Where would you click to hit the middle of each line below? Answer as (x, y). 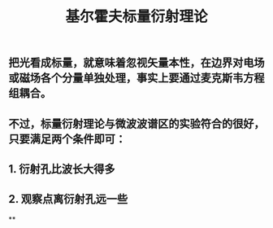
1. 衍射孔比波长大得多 (62, 169)
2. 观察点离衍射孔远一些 (68, 199)
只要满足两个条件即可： (67, 139)
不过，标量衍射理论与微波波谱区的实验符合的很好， (136, 123)
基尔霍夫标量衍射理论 (136, 17)
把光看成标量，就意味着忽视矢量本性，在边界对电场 (136, 63)
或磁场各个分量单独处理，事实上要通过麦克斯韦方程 (136, 78)
